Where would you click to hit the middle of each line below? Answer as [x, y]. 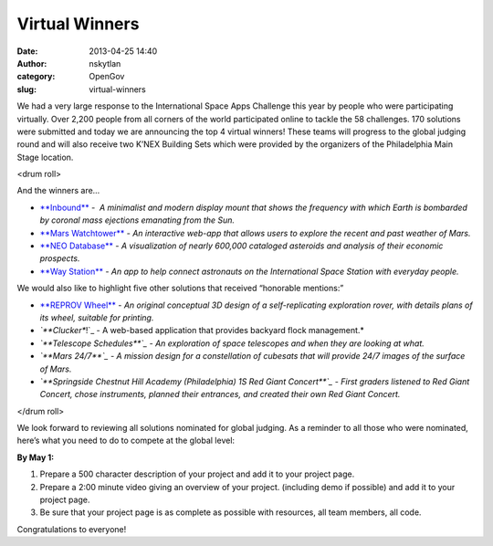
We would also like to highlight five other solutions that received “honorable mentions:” [180, 289]
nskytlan [105, 63]
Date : [27, 51]
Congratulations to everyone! [72, 529]
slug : [26, 89]
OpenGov [107, 77]
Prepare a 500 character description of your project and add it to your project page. [197, 474]
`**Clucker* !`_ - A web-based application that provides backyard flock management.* [202, 331]
